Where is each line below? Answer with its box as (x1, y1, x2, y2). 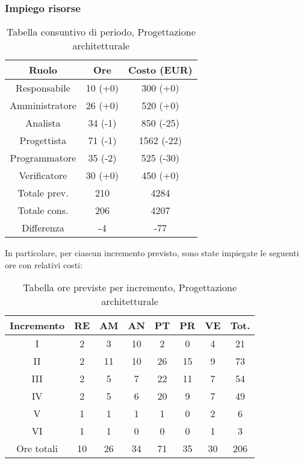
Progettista (19, 133, 67, 148)
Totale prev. (17, 186, 69, 200)
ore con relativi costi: (5, 258, 82, 271)
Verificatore (19, 168, 67, 183)
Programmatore (10, 151, 76, 165)
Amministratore (10, 98, 76, 113)
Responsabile (16, 81, 70, 95)
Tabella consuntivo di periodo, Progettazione (6, 25, 196, 39)
